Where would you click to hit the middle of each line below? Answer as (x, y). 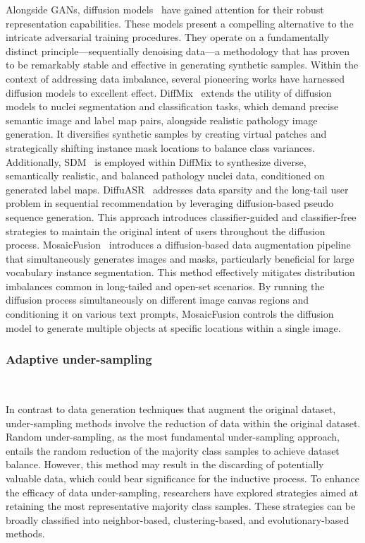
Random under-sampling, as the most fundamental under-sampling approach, (173, 437)
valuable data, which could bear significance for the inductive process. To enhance (183, 478)
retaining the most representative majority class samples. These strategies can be (181, 506)
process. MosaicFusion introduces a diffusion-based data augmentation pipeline (178, 245)
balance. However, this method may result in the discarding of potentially (165, 464)
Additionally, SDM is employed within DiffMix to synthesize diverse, (156, 161)
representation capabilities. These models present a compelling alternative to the (180, 23)
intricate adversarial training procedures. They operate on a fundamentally (167, 37)
